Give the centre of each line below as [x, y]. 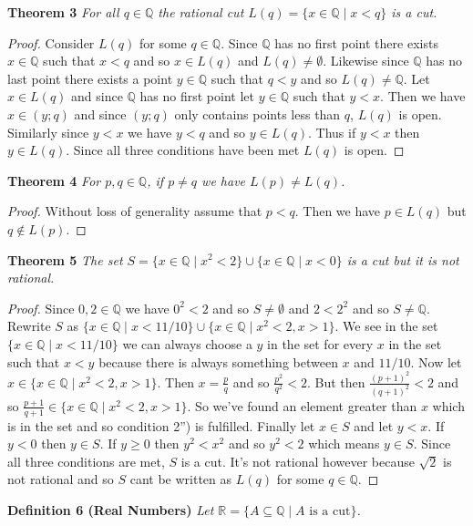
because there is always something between [218, 361]
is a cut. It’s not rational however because [298, 461]
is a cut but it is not [403, 259]
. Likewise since [366, 61]
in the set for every [320, 343]
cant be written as [181, 479]
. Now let [436, 361]
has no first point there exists [356, 42]
